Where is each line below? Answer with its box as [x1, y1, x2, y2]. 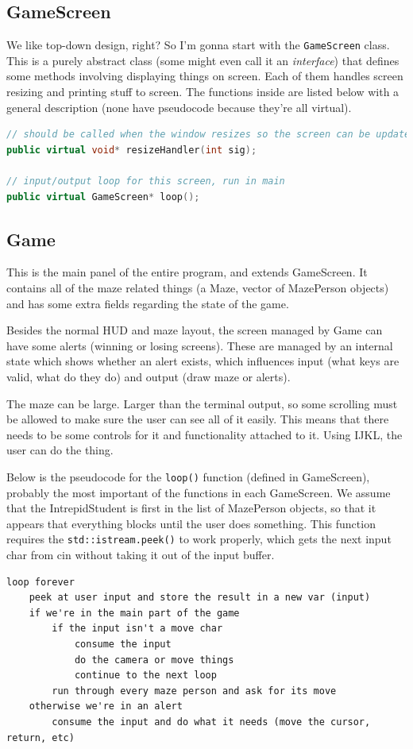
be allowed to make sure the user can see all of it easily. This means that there [6, 411, 389, 427]
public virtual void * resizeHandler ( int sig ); [6, 144, 257, 156]
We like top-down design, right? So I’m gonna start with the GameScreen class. [6, 37, 390, 53]
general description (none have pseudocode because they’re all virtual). [6, 98, 352, 115]
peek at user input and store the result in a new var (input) [29, 592, 371, 604]
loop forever [6, 576, 75, 588]
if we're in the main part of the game [29, 607, 240, 619]
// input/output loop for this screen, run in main [6, 176, 285, 187]
